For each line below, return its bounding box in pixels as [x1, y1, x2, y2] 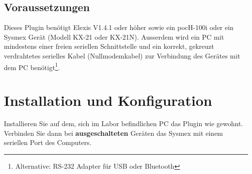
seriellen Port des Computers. [4, 137, 92, 147]
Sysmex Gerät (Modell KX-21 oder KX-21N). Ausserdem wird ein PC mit [4, 31, 224, 42]
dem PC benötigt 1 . [4, 60, 60, 72]
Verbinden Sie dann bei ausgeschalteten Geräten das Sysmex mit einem [4, 128, 223, 138]
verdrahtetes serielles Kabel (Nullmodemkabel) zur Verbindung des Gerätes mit [4, 50, 240, 60]
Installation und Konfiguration [4, 90, 212, 110]
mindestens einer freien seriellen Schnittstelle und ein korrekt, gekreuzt [4, 41, 214, 51]
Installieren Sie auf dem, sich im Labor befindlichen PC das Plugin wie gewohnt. [4, 118, 243, 128]
